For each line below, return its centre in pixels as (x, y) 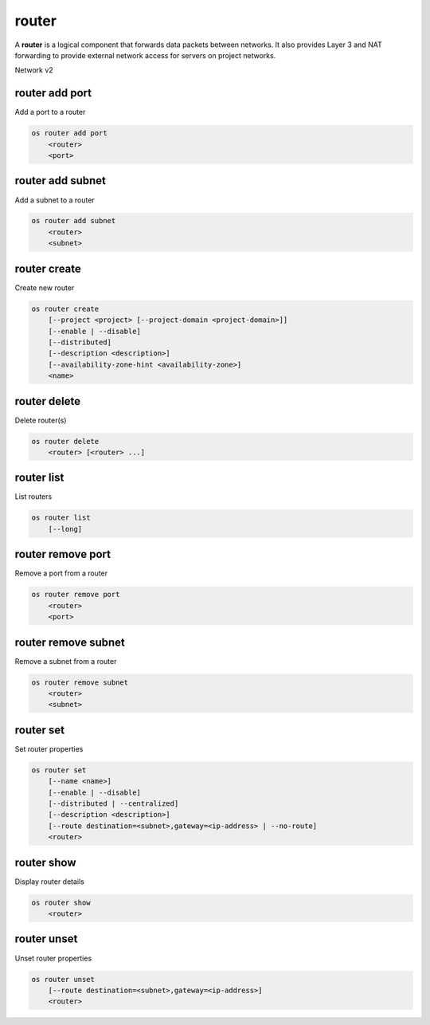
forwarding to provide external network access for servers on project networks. (145, 55)
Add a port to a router (50, 112)
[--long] (65, 529)
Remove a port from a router (61, 573)
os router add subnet (74, 221)
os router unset (63, 979)
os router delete (65, 441)
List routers (33, 497)
